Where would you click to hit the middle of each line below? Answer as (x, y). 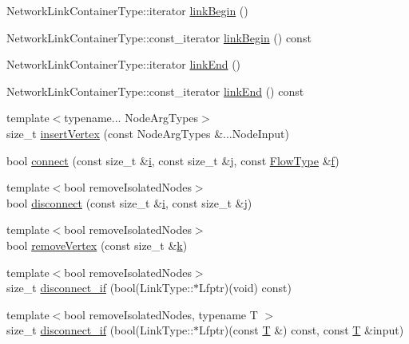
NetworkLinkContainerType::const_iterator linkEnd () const (155, 91)
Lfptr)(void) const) (245, 288)
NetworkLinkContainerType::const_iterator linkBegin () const (159, 37)
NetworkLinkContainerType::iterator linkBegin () (127, 10)
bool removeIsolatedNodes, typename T (161, 314)
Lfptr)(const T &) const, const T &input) (302, 330)
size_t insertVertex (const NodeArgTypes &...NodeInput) (148, 133)
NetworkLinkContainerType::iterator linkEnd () (124, 64)
